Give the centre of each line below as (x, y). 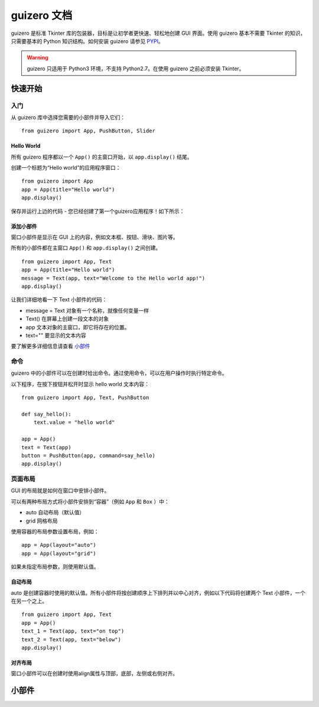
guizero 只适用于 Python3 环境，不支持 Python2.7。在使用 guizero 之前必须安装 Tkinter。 (136, 69)
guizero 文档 (42, 15)
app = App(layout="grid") (59, 553)
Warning (38, 58)
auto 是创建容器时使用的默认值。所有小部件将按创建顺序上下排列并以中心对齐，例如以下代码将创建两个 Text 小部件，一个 (158, 593)
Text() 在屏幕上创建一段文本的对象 (67, 319)
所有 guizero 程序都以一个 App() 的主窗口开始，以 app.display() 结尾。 (102, 157)
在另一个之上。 (29, 601)
